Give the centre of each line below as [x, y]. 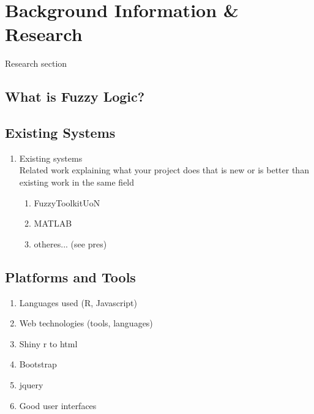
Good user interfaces [58, 405]
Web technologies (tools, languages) [86, 323]
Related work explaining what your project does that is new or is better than [164, 170]
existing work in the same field [77, 182]
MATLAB [53, 223]
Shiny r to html [48, 343]
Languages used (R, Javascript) [78, 302]
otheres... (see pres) [70, 243]
